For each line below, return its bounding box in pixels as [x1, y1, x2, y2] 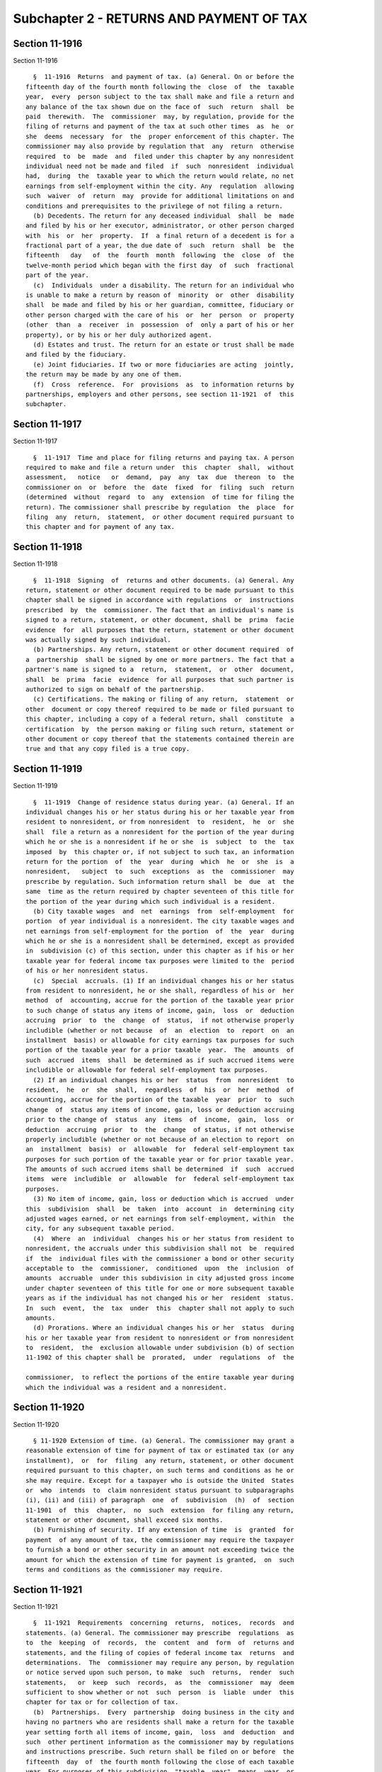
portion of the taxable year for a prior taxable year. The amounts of [25, 1046, 294, 1054]
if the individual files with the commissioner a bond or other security [25, 1255, 294, 1262]
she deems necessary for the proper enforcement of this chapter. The [25, 132, 294, 140]
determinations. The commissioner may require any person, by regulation [25, 1659, 294, 1666]
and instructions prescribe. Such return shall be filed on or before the [25, 1748, 294, 1756]
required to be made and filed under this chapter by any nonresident [25, 152, 294, 160]
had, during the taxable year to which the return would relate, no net [25, 172, 294, 180]
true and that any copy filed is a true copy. [25, 745, 190, 753]
